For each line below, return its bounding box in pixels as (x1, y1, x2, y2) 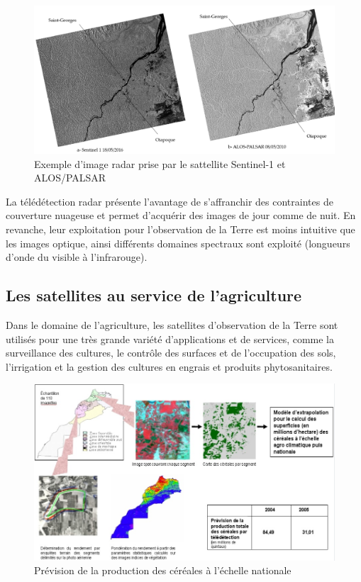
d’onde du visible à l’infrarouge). (6, 250, 148, 264)
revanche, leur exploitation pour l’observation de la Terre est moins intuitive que (6, 222, 355, 237)
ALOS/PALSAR (34, 170, 106, 185)
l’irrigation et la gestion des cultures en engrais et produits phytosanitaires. (6, 359, 333, 374)
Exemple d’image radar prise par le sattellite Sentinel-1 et (34, 156, 286, 171)
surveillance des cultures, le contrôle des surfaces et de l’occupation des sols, (6, 345, 336, 360)
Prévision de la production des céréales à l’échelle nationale (34, 563, 291, 578)
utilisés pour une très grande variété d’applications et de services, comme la (6, 331, 335, 346)
